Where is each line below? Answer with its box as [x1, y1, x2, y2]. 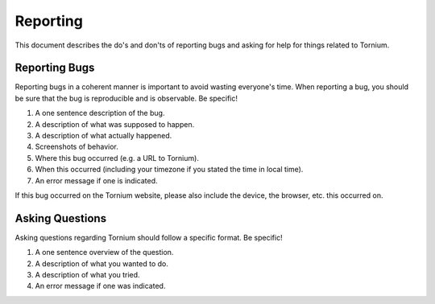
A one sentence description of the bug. [35, 109, 165, 118]
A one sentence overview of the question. [35, 248, 174, 257]
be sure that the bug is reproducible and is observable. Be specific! [14, 93, 238, 103]
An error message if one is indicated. [35, 175, 158, 185]
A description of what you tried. [35, 270, 140, 280]
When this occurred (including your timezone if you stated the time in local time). [35, 165, 304, 175]
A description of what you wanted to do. [35, 258, 168, 269]
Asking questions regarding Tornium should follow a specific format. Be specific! [14, 232, 283, 242]
